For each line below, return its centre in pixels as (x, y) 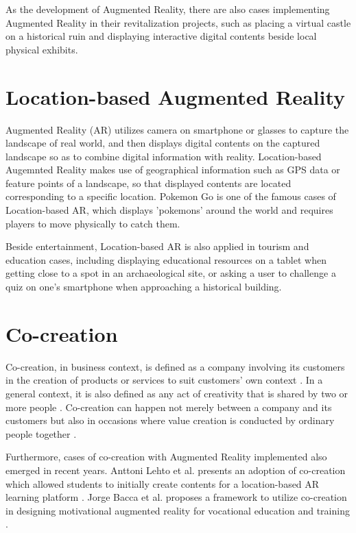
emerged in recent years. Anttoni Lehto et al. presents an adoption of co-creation (176, 470)
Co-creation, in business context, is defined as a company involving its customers (175, 366)
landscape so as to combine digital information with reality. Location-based (164, 156)
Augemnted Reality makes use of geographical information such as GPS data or (173, 170)
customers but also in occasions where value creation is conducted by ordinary (170, 420)
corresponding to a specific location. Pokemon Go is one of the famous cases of (171, 196)
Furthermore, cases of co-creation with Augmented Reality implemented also (166, 457)
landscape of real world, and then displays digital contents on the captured (163, 143)
